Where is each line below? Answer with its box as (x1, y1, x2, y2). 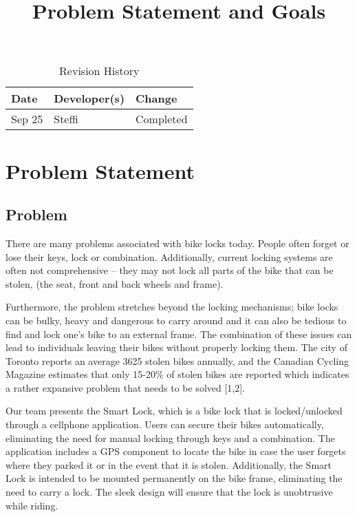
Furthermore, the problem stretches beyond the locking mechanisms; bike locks (6, 299, 338, 314)
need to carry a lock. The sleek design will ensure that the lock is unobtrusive (6, 485, 333, 499)
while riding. (6, 498, 58, 512)
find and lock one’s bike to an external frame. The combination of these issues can (6, 326, 352, 341)
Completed (136, 111, 188, 127)
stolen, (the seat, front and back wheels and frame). (6, 276, 224, 291)
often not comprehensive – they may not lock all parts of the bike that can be (6, 263, 334, 277)
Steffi (54, 111, 78, 127)
